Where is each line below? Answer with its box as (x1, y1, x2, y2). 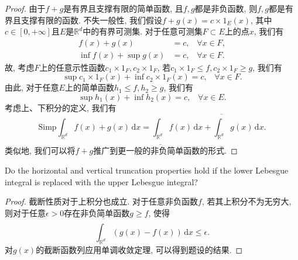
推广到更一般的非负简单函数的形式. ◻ (93, 144, 238, 157)
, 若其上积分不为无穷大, (201, 195, 292, 207)
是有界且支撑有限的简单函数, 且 (63, 2, 183, 14)
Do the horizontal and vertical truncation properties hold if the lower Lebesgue (5, 164, 289, 176)
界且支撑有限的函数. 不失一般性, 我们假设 (5, 13, 163, 26)
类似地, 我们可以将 (5, 144, 76, 157)
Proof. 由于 (5, 2, 46, 14)
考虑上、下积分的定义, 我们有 (5, 102, 117, 114)
